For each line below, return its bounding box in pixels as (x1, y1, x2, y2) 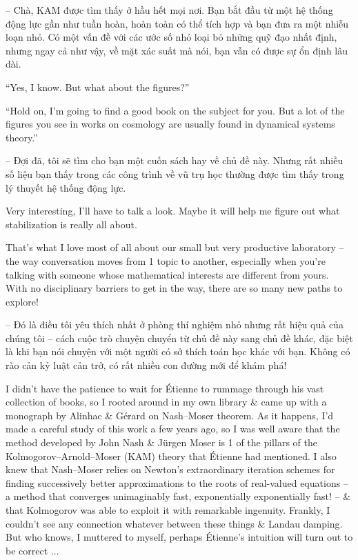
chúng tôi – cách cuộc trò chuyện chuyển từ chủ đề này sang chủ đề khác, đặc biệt (6, 330, 353, 345)
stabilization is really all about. (6, 217, 137, 231)
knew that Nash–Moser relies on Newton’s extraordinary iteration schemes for (6, 462, 335, 477)
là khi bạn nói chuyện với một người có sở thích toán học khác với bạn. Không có (6, 344, 350, 359)
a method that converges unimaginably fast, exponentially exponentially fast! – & (6, 489, 351, 503)
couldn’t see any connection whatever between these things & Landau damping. (6, 516, 343, 530)
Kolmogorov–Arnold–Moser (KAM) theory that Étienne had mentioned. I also (6, 448, 337, 463)
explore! (6, 294, 39, 308)
